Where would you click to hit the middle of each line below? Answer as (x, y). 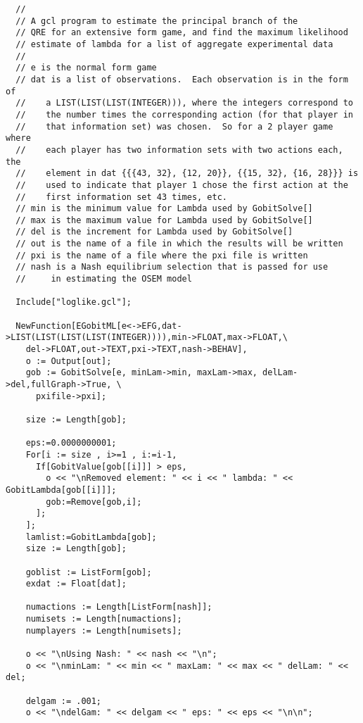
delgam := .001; (64, 701)
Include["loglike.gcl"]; (74, 302)
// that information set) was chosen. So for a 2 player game (174, 126)
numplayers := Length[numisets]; (104, 630)
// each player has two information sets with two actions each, (179, 150)
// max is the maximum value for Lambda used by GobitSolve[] (164, 220)
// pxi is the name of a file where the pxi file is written (162, 255)
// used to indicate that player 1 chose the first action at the (182, 185)
